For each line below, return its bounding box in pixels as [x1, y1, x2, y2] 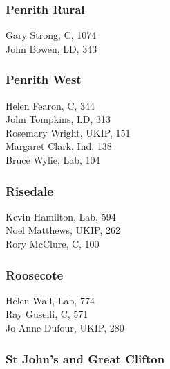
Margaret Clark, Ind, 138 [6, 139, 112, 153]
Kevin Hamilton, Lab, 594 [6, 209, 116, 223]
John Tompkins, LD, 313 [6, 112, 111, 126]
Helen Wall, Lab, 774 [6, 293, 95, 307]
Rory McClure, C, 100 [6, 237, 100, 250]
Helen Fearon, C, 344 [6, 98, 95, 112]
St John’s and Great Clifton [6, 350, 165, 367]
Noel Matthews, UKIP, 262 [6, 223, 120, 237]
